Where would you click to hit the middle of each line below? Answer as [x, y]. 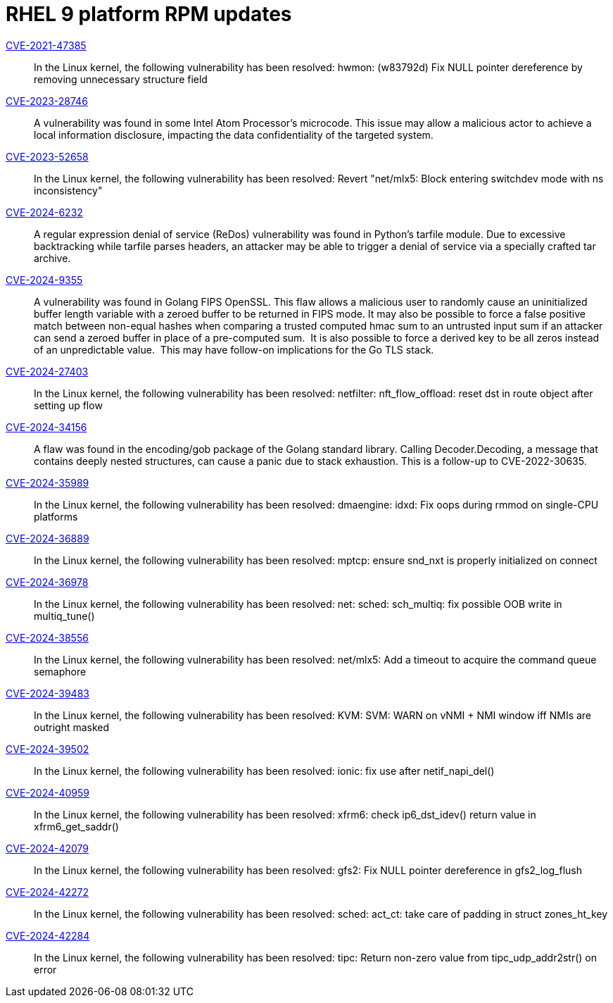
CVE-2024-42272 [48, 892]
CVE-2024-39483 [48, 693]
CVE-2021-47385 [46, 45]
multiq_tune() [64, 616]
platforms [56, 516]
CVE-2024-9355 [44, 280]
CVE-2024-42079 [48, 848]
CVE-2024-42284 [48, 935]
